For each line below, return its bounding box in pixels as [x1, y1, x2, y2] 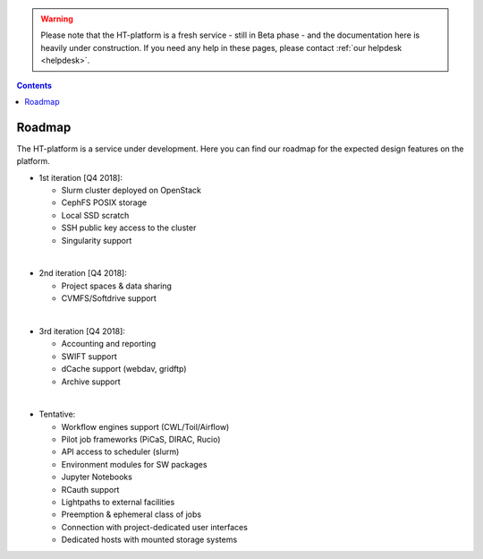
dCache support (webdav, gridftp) [61, 364, 187, 374]
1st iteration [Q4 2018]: [38, 172, 123, 183]
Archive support [61, 376, 121, 387]
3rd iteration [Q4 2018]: [38, 325, 125, 336]
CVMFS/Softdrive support [61, 293, 157, 304]
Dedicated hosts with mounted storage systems [61, 534, 238, 546]
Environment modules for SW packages [61, 459, 208, 469]
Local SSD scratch [61, 210, 130, 220]
